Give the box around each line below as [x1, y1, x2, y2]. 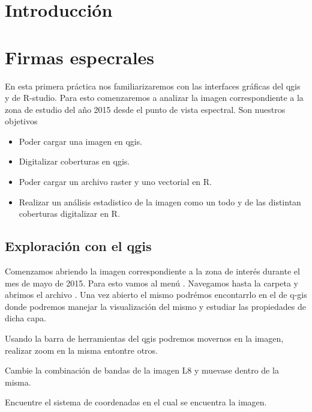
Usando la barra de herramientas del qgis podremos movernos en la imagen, [5, 332, 284, 345]
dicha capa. [5, 312, 46, 324]
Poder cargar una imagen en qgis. [19, 135, 143, 147]
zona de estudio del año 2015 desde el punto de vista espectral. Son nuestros [5, 103, 286, 115]
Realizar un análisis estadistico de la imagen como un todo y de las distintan [19, 195, 301, 208]
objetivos [5, 115, 38, 127]
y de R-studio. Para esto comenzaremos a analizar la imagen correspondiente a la [5, 91, 304, 104]
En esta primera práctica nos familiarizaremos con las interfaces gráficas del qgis [5, 79, 301, 92]
